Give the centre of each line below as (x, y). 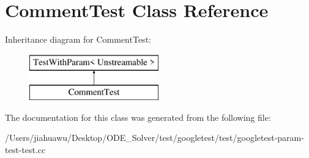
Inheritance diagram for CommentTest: (78, 39)
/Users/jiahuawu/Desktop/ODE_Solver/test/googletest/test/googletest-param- (154, 138)
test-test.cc (25, 150)
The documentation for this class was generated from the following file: (138, 117)
